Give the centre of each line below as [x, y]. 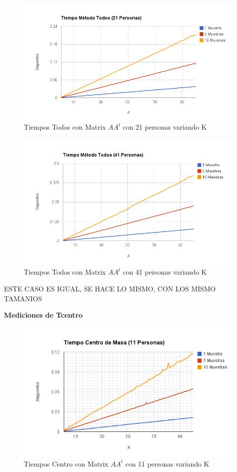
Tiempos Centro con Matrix [66, 463]
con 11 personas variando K [167, 463]
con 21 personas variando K [165, 127]
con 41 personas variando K [165, 272]
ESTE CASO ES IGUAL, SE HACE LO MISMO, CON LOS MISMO [110, 289]
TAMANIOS [23, 298]
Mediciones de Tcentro [43, 315]
